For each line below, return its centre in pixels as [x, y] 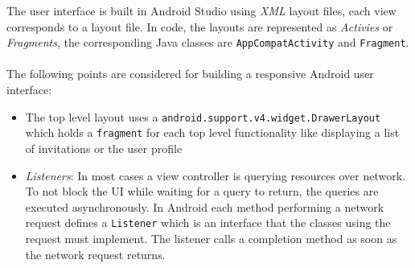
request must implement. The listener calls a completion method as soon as [211, 238]
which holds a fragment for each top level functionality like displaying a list [212, 132]
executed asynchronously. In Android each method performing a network [205, 206]
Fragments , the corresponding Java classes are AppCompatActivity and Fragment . [208, 42]
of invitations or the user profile [104, 148]
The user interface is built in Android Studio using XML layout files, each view [201, 10]
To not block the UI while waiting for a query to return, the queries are [202, 191]
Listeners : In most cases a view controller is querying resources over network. [216, 175]
